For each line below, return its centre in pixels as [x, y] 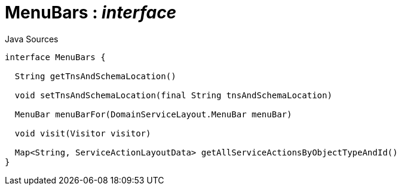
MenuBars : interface [91, 13]
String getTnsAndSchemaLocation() [95, 76]
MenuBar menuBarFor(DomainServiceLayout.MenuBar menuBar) [153, 114]
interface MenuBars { [55, 57]
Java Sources [32, 39]
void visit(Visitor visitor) [83, 133]
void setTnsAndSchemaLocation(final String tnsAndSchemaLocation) [173, 95]
